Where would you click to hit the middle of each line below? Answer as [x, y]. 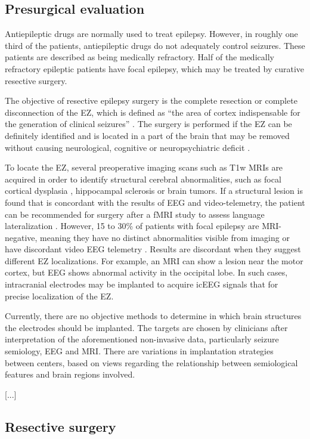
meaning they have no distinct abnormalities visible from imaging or [165, 237]
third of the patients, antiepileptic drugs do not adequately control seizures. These [155, 45]
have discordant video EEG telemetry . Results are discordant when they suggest [153, 249]
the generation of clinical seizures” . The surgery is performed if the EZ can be [148, 124]
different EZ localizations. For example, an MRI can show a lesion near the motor [154, 260]
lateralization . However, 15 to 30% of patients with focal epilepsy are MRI [142, 226]
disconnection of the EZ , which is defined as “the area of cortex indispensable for [153, 112]
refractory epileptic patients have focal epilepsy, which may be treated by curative [155, 68]
